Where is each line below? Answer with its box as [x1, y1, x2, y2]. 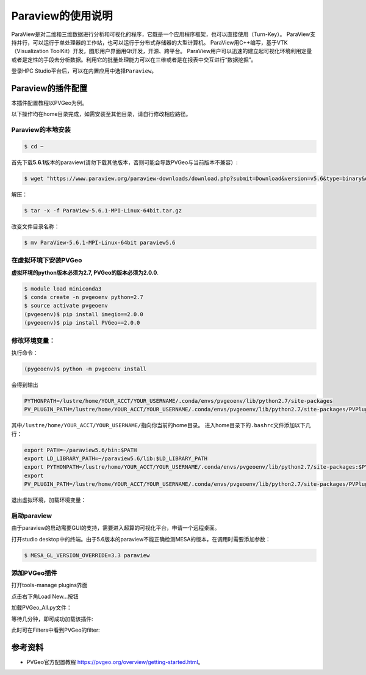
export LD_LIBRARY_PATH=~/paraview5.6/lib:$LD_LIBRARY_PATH [24, 455, 208, 462]
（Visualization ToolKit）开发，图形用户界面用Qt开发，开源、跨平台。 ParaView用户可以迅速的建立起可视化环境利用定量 [11, 48, 312, 55]
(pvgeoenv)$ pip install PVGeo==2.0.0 [24, 319, 140, 327]
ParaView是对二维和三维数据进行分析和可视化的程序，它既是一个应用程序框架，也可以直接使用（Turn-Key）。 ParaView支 [11, 31, 316, 38]
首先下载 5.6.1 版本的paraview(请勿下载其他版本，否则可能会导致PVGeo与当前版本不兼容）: [11, 159, 238, 166]
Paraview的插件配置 [11, 83, 88, 93]
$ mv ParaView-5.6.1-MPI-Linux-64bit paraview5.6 [24, 239, 176, 246]
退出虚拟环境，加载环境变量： [11, 496, 87, 504]
